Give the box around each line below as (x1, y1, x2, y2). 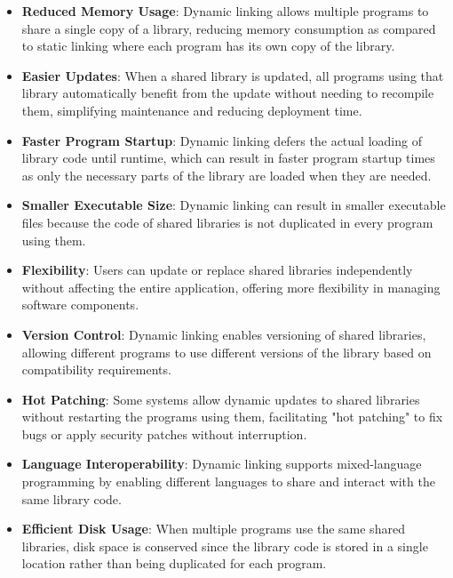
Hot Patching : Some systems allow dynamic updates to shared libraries (21, 389, 420, 408)
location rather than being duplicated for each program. (21, 554, 327, 573)
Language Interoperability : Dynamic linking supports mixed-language (21, 454, 422, 473)
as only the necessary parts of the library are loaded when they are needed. (21, 165, 432, 184)
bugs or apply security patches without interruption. (21, 424, 307, 443)
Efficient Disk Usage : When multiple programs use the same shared (21, 519, 405, 538)
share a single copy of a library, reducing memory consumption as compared (21, 19, 436, 37)
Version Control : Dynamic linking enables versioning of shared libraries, (21, 325, 426, 343)
